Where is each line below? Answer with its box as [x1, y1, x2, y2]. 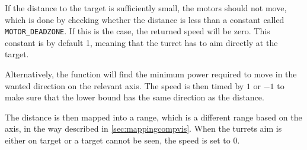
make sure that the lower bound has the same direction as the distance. [5, 91, 264, 103]
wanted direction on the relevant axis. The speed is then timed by [5, 79, 244, 92]
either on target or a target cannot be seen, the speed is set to [5, 134, 231, 146]
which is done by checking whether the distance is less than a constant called [5, 13, 284, 25]
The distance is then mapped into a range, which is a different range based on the [5, 110, 302, 123]
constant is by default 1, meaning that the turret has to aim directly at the [5, 36, 278, 48]
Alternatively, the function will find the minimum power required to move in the [5, 68, 297, 80]
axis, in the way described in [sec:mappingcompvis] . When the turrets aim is [5, 122, 282, 135]
